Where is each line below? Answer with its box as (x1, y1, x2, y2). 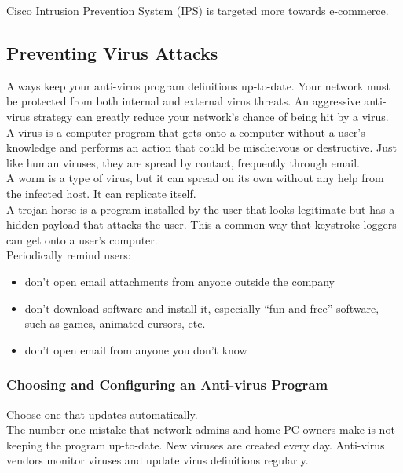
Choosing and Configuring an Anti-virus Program (6, 375, 328, 394)
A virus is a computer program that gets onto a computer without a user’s (6, 123, 365, 140)
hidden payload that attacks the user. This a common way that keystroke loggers (6, 216, 397, 233)
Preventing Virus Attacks (6, 40, 218, 64)
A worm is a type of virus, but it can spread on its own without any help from (6, 170, 384, 186)
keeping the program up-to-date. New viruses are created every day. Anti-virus (6, 436, 385, 453)
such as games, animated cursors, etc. (24, 315, 206, 332)
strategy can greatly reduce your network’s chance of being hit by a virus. (33, 108, 389, 124)
